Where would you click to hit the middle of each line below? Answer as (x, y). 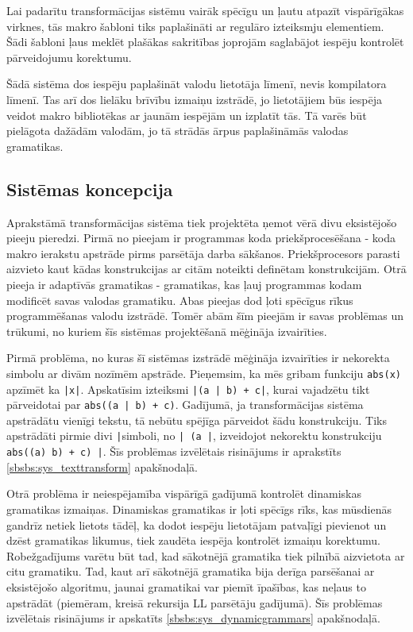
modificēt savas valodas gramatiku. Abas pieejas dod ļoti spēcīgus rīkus (180, 300)
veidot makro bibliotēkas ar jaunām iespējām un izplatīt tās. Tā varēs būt (187, 115)
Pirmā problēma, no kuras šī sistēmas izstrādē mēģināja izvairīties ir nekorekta (198, 358)
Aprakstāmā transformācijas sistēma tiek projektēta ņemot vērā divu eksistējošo (202, 222)
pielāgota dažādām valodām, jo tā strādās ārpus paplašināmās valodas (178, 131)
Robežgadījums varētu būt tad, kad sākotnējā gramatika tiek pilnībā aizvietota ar (206, 555)
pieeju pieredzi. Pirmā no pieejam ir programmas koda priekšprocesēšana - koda (201, 238)
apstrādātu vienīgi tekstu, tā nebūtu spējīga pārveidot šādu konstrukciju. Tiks (197, 420)
